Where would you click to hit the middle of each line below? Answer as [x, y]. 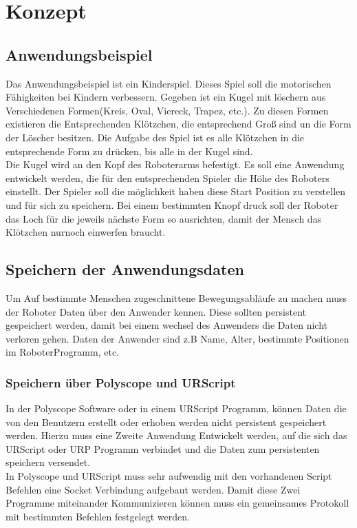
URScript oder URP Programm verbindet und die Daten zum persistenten [163, 448]
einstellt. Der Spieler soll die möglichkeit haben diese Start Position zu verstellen [176, 191]
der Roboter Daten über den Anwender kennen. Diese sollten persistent [156, 311]
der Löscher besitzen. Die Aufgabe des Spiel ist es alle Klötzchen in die [155, 137]
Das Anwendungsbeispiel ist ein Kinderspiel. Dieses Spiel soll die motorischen [169, 83]
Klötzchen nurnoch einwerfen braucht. [86, 232]
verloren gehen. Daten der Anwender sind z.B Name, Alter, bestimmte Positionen [177, 338]
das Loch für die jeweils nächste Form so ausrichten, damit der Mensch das [164, 218]
